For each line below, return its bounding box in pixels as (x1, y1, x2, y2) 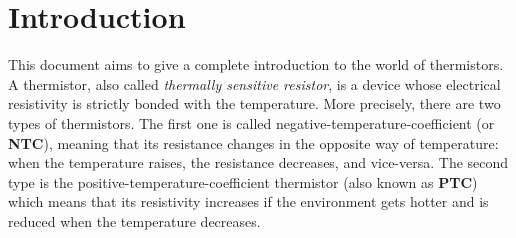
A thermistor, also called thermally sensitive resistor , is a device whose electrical (8, 73, 501, 94)
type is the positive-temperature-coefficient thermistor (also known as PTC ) (8, 171, 478, 192)
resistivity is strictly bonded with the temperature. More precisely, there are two (8, 93, 501, 114)
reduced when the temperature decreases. (8, 210, 261, 231)
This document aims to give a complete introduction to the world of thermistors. (8, 54, 504, 75)
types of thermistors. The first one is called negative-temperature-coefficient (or (8, 112, 495, 133)
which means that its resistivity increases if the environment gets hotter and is (8, 191, 489, 212)
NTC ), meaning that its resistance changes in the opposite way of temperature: (8, 132, 499, 153)
